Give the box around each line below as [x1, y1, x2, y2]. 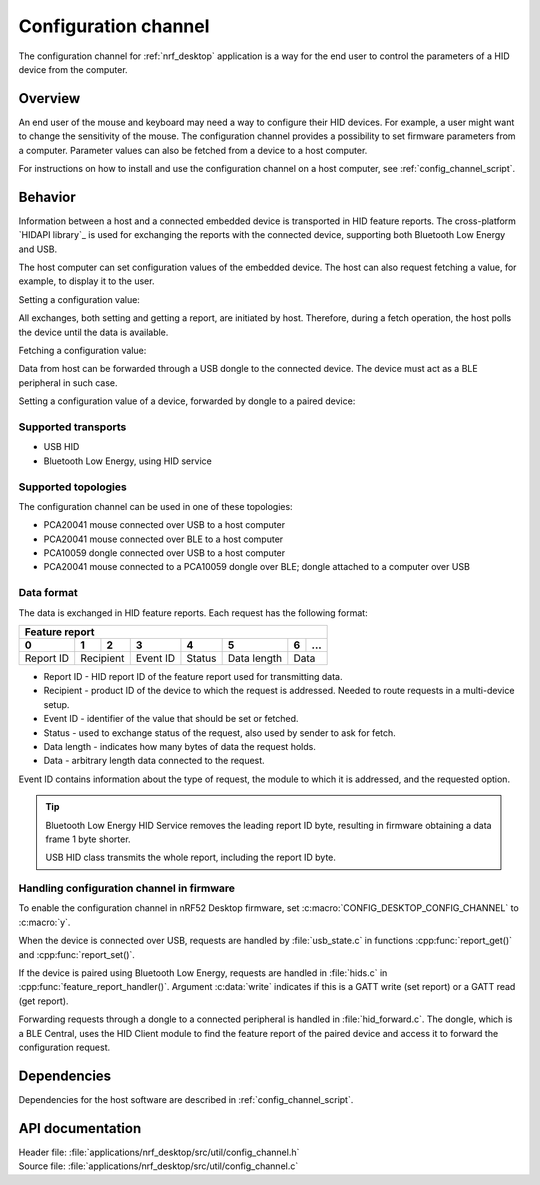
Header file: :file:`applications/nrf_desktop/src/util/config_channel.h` [18, 1146, 300, 1158]
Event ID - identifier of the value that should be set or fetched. [43, 713, 299, 725]
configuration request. [18, 1041, 111, 1053]
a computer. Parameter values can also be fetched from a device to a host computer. [18, 144, 368, 156]
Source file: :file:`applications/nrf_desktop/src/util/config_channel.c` [18, 1160, 299, 1172]
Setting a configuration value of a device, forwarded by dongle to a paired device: [18, 395, 356, 407]
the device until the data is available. [18, 326, 169, 338]
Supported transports [18, 420, 127, 434]
